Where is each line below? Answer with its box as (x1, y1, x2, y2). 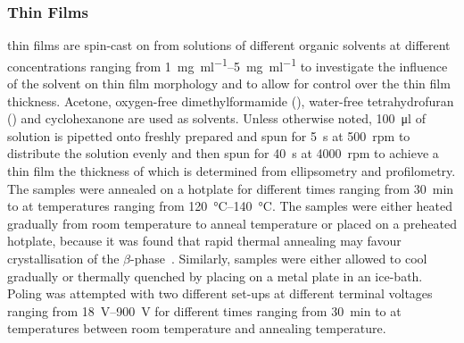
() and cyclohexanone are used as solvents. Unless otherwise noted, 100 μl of (7, 109, 426, 128)
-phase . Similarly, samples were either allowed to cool (130, 249, 427, 267)
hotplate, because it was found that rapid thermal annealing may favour (7, 231, 402, 250)
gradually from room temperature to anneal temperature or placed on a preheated (7, 213, 457, 232)
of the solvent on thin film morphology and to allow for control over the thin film (7, 74, 451, 93)
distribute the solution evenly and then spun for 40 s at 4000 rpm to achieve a (7, 144, 439, 163)
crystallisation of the (7, 249, 120, 267)
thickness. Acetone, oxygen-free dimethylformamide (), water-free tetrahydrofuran (7, 91, 454, 110)
